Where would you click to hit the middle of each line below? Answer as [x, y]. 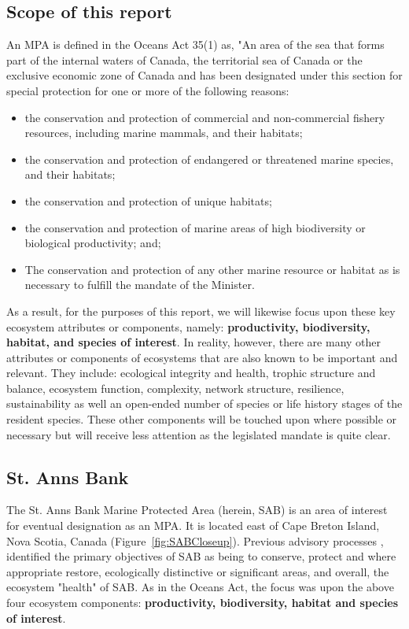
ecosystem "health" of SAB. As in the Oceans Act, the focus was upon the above [200, 587]
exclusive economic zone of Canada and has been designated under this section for [204, 75]
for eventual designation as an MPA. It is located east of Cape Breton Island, [193, 525]
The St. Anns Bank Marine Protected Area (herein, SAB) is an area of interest [197, 510]
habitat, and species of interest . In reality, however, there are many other [194, 342]
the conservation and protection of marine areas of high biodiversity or [195, 227]
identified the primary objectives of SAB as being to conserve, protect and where [201, 556]
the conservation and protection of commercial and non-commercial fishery [205, 117]
